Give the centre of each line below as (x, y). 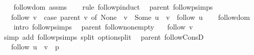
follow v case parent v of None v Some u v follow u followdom (130, 17)
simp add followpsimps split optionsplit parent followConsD (104, 36)
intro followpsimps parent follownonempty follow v (103, 27)
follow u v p (35, 47)
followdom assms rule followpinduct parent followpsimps (113, 7)
